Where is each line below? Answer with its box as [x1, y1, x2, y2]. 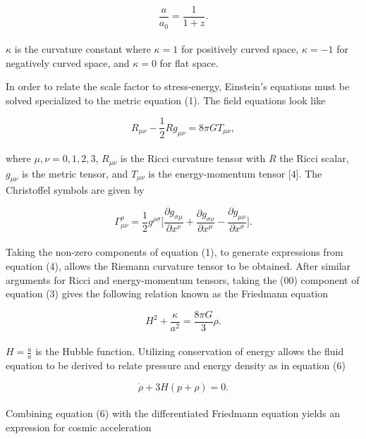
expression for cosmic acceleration [6, 420, 152, 435]
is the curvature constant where [14, 42, 151, 56]
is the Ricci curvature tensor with [120, 151, 266, 166]
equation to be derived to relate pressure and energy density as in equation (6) [6, 358, 346, 373]
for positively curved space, [181, 42, 299, 56]
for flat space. [159, 55, 219, 70]
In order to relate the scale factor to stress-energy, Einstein [6, 79, 260, 94]
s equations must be [263, 79, 350, 94]
